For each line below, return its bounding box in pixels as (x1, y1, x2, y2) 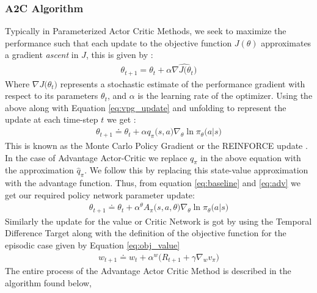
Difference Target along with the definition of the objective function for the (5, 226, 286, 239)
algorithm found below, (5, 276, 92, 289)
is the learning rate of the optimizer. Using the (137, 89, 313, 102)
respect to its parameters (5, 89, 98, 102)
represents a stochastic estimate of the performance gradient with (60, 77, 305, 90)
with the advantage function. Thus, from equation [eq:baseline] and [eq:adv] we (5, 176, 301, 189)
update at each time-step (5, 113, 98, 126)
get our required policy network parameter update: (5, 188, 195, 201)
